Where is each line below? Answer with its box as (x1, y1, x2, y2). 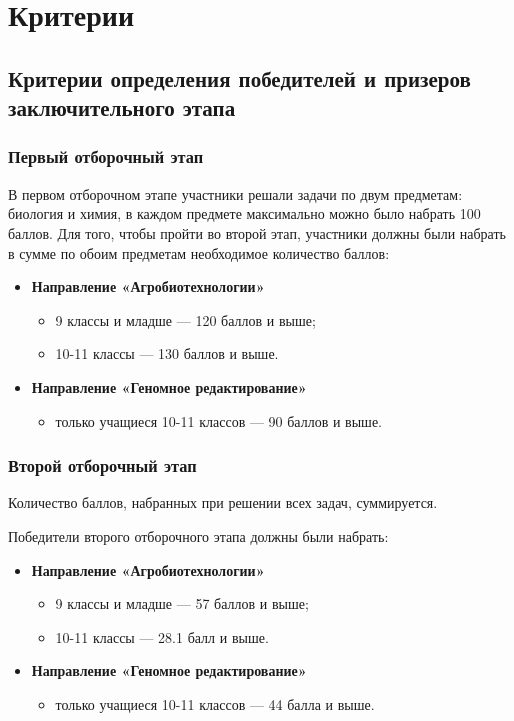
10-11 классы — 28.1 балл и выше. (55, 626, 269, 647)
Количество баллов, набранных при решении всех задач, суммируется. (8, 492, 438, 513)
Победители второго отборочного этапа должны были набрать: (8, 525, 389, 546)
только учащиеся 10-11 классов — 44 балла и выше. (55, 693, 375, 714)
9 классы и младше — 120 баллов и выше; (55, 309, 316, 330)
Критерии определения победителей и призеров (8, 62, 471, 93)
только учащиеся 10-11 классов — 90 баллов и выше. (55, 410, 382, 431)
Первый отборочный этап (8, 144, 204, 169)
